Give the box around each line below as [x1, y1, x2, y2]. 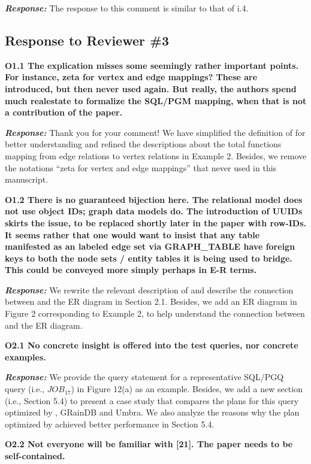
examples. [5, 350, 46, 363]
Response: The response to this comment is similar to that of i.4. [5, 2, 249, 14]
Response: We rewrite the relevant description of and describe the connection [5, 283, 294, 296]
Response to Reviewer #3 [5, 31, 170, 49]
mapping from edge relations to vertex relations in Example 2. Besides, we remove [5, 149, 307, 162]
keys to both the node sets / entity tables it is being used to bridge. [5, 251, 292, 264]
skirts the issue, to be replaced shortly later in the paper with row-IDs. [5, 216, 307, 229]
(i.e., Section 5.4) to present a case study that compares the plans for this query [5, 394, 299, 407]
